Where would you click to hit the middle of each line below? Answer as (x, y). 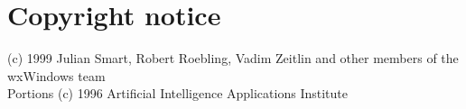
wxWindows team (56, 75)
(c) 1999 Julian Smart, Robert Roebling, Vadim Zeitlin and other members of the (233, 58)
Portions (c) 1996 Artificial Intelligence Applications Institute (177, 93)
